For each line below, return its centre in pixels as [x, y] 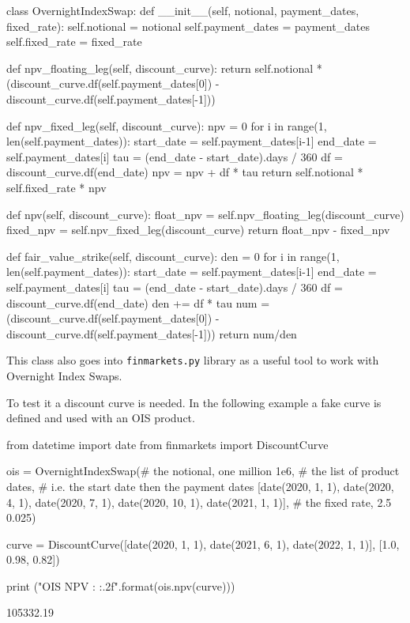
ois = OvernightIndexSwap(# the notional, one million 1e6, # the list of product [203, 471]
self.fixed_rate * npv [56, 187]
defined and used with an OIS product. [101, 418]
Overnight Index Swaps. [64, 375]
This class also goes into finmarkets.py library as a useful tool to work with [193, 360]
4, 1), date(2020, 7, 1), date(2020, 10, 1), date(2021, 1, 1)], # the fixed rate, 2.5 [199, 502]
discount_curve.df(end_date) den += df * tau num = [138, 302]
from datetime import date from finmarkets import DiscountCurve [167, 444]
